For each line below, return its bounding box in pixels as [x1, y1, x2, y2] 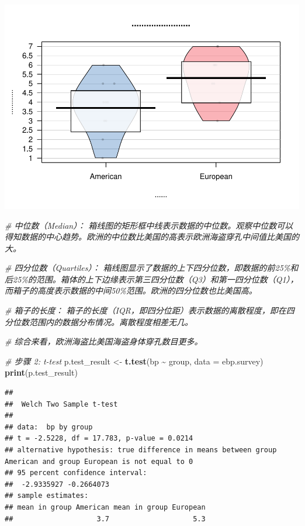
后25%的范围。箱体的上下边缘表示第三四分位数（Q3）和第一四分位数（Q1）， [5, 273, 299, 285]
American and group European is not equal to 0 [5, 457, 193, 466]
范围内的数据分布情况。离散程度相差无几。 [29, 315, 193, 328]
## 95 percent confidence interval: [5, 469, 147, 477]
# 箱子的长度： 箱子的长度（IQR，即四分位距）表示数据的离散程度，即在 [5, 304, 286, 317]
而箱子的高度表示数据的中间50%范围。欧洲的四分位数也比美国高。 [5, 284, 257, 297]
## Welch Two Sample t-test [5, 400, 118, 408]
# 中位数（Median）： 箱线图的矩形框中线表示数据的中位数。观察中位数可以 [5, 219, 293, 231]
